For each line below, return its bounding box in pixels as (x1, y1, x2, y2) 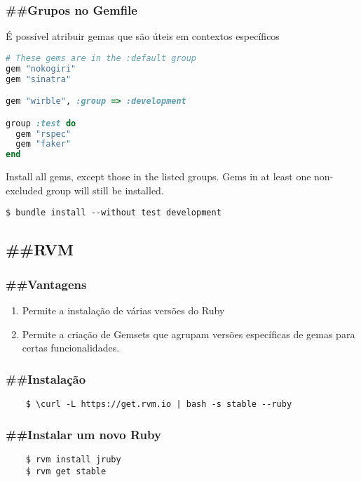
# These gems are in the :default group (6, 53, 197, 63)
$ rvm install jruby (25, 454, 121, 464)
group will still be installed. (46, 182, 164, 197)
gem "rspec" (15, 128, 71, 139)
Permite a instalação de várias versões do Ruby (22, 302, 225, 317)
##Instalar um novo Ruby (6, 425, 161, 443)
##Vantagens (6, 275, 87, 293)
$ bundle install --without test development (6, 208, 222, 218)
